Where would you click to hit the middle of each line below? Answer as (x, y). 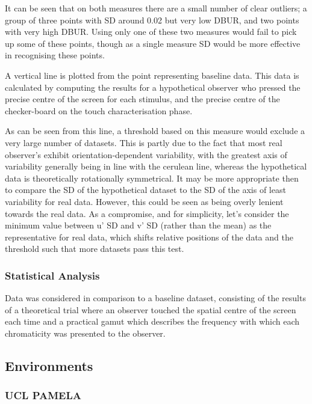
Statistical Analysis (52, 275)
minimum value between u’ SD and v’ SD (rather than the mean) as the (138, 225)
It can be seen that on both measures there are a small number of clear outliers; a (156, 8)
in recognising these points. (55, 55)
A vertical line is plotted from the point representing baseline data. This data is (152, 75)
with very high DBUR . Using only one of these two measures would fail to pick (151, 32)
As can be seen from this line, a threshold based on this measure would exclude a (155, 131)
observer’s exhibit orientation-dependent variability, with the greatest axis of (146, 154)
